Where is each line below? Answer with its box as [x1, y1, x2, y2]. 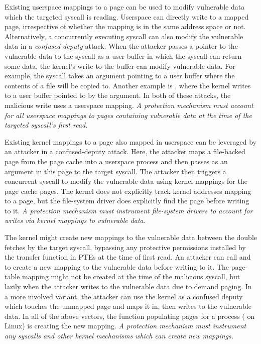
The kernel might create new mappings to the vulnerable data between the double [5, 232, 257, 243]
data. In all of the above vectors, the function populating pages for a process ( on [5, 310, 255, 321]
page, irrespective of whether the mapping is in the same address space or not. [5, 21, 246, 32]
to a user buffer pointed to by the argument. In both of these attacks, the [5, 90, 231, 100]
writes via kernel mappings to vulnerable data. [5, 215, 146, 225]
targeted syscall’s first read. [5, 120, 88, 130]
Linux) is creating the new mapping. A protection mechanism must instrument [5, 320, 246, 331]
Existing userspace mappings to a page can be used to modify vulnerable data [5, 2, 245, 12]
